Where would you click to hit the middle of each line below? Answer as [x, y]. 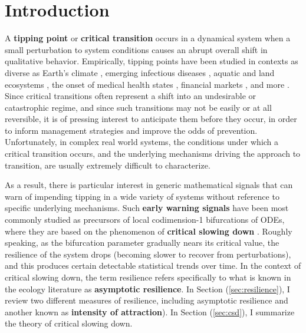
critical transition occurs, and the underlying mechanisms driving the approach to [153, 154]
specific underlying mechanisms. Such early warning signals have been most [147, 208]
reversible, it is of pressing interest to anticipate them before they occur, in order [151, 119]
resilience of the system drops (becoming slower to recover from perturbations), [148, 254]
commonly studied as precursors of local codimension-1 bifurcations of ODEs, [145, 220]
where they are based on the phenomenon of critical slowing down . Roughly [149, 231]
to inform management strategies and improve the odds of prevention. [131, 130]
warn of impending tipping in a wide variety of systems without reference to [142, 196]
